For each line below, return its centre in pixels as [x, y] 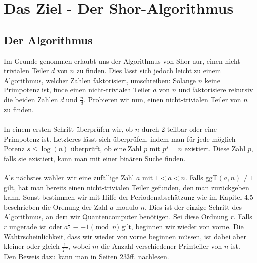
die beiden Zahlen [31, 99]
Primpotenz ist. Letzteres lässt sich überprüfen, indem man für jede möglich [120, 138]
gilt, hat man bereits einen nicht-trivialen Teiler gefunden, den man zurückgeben [127, 187]
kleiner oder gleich [32, 246]
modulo [127, 207]
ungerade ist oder [36, 226]
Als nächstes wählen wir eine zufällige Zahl [69, 177]
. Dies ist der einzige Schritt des [193, 207]
